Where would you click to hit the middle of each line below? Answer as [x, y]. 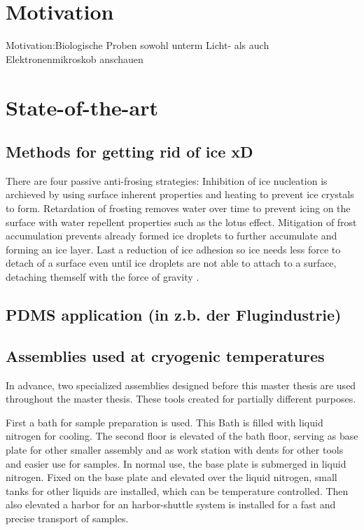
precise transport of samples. [67, 518]
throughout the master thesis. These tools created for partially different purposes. [181, 399]
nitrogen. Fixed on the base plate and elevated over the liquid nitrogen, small [171, 477]
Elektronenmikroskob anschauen [75, 58]
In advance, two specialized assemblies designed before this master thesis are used [181, 385]
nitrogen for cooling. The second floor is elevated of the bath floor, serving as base [182, 436]
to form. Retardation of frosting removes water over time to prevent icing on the [178, 208]
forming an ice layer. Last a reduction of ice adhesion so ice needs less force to [173, 249]
